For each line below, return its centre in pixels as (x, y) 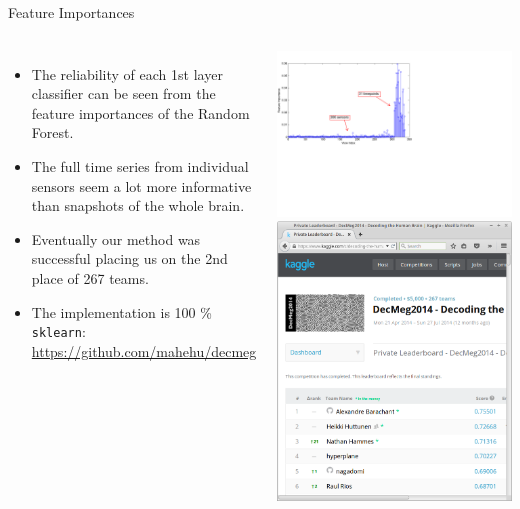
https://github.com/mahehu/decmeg (144, 350)
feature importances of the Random (140, 112)
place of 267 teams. (90, 277)
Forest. (52, 132)
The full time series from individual (140, 165)
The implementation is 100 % (121, 311)
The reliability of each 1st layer (127, 73)
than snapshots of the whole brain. (138, 205)
